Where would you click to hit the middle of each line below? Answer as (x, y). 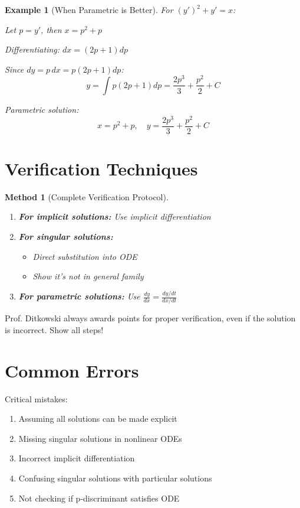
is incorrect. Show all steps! (54, 329)
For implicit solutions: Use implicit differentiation (115, 216)
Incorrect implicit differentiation (77, 458)
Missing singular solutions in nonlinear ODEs (100, 438)
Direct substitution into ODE (85, 256)
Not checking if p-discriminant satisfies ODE (99, 498)
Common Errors (72, 370)
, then (51, 29)
